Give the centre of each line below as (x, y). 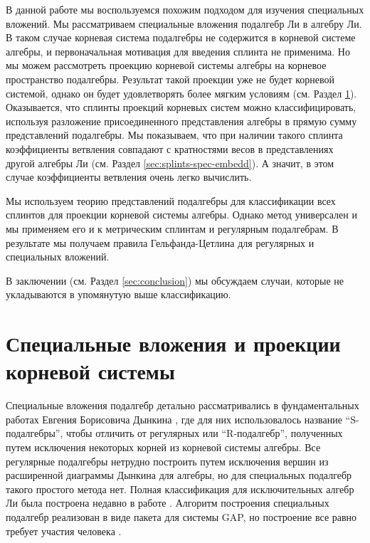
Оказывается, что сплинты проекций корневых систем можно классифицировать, (181, 107)
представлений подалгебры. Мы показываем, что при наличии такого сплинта (174, 135)
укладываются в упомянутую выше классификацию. (118, 294)
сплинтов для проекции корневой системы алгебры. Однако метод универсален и (181, 215)
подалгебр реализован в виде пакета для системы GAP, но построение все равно (181, 516)
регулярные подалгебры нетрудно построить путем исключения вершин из (167, 461)
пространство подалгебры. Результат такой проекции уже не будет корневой (170, 79)
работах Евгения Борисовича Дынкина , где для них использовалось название (174, 419)
